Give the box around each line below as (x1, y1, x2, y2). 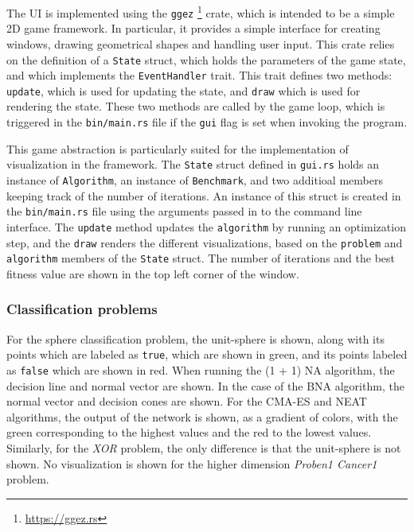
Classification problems (6, 299, 158, 319)
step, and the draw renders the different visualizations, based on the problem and (6, 234, 403, 250)
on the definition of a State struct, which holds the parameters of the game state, (6, 51, 406, 68)
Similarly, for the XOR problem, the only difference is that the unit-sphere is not (6, 439, 401, 456)
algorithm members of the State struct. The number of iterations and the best (6, 250, 396, 266)
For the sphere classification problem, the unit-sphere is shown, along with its (6, 330, 385, 347)
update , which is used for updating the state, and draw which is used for (6, 82, 361, 99)
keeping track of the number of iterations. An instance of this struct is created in (6, 187, 401, 204)
